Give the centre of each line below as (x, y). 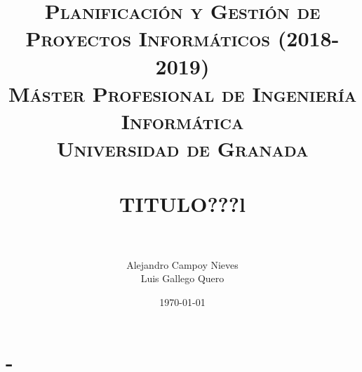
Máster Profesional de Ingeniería (182, 93)
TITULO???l (182, 203)
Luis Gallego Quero (182, 278)
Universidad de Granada (182, 148)
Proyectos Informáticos (148, 38)
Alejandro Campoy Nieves (182, 264)
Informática (182, 120)
